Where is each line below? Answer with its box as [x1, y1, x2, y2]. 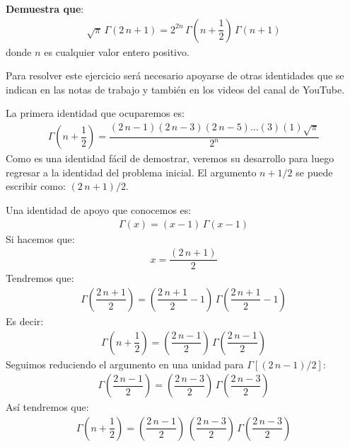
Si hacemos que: [6, 231, 75, 246]
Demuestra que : [6, 1, 84, 16]
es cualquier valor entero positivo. [44, 44, 189, 59]
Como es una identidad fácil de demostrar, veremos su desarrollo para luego [6, 151, 334, 166]
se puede [296, 164, 333, 179]
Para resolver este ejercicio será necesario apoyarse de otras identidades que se [6, 68, 344, 83]
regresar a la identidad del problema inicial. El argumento [6, 164, 257, 179]
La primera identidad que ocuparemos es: [6, 106, 185, 120]
